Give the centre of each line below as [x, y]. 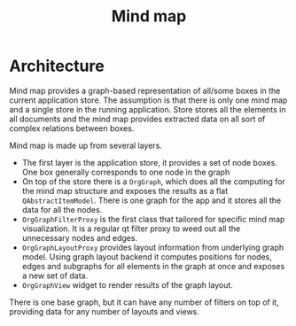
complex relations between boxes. [72, 128]
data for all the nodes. [62, 209]
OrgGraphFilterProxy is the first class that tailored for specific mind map [153, 219]
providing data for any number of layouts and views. [104, 311]
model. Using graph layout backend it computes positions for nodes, [147, 256]
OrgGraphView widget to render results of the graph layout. [127, 284]
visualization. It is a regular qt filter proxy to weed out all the [131, 229]
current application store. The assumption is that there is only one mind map [148, 100]
